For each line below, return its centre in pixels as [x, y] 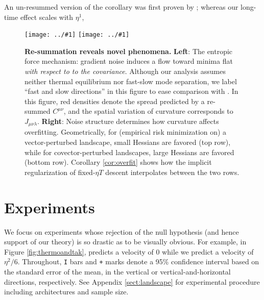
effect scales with [47, 17]
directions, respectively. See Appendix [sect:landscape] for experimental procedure [132, 281]
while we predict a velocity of [208, 251]
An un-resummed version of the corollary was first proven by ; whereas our [121, 7]
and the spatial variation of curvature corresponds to [151, 111]
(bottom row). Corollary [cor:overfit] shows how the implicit [118, 162]
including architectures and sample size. [66, 292]
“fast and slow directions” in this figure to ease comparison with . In [131, 91]
